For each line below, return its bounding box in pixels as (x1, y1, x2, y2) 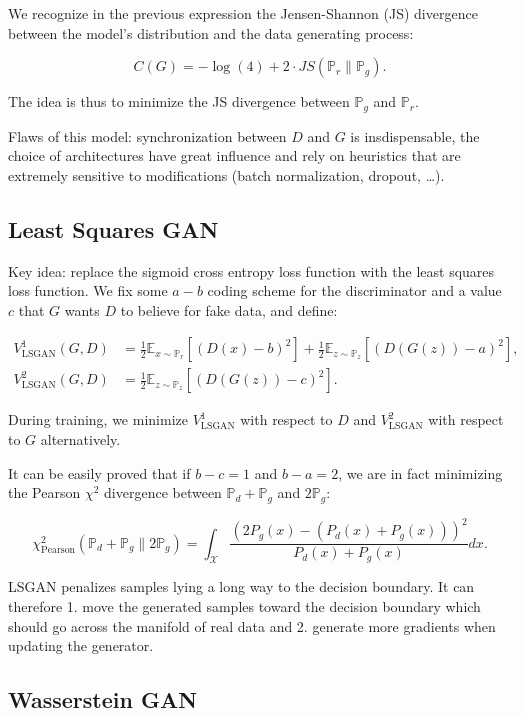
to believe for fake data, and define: (120, 299, 338, 320)
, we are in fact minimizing (338, 462, 503, 483)
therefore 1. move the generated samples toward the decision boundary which (8, 596, 481, 617)
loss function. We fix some (8, 280, 168, 301)
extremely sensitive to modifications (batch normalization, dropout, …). (8, 164, 445, 185)
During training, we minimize (8, 409, 188, 430)
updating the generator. (8, 635, 154, 656)
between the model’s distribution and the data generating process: (8, 22, 414, 43)
